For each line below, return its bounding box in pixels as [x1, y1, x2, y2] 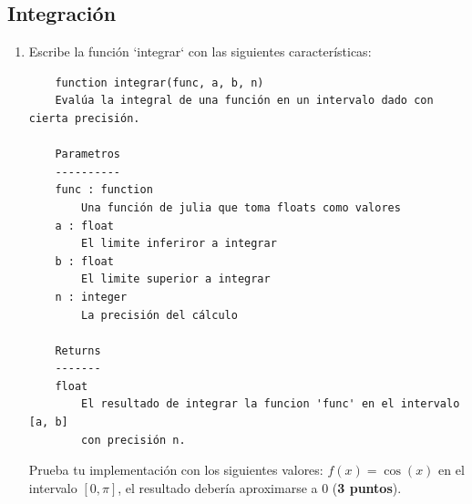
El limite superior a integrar [81, 273, 271, 286]
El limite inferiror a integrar [81, 237, 277, 251]
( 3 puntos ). [332, 478, 402, 497]
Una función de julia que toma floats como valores [81, 201, 401, 214]
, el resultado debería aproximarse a [118, 478, 318, 497]
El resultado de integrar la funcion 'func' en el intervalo [81, 397, 460, 411]
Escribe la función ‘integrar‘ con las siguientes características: [28, 42, 372, 61]
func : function [55, 183, 153, 197]
